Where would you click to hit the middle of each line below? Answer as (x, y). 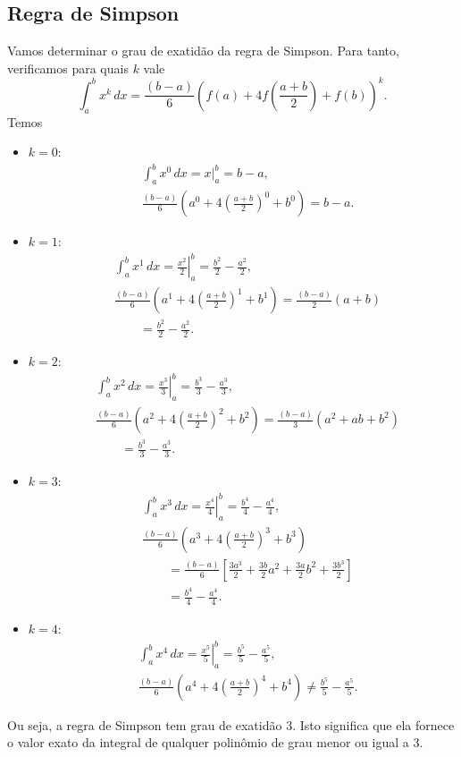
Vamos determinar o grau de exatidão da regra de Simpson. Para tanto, (203, 51)
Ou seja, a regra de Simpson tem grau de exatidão (145, 724)
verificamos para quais (68, 68)
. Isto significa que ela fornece (373, 724)
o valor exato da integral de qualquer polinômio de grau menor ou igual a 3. (215, 742)
